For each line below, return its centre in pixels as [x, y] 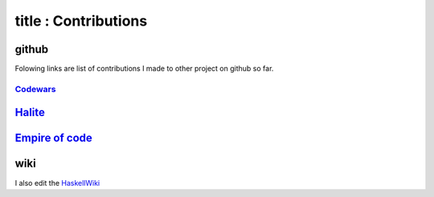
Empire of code [53, 138]
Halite [30, 113]
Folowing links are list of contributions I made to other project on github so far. [144, 69]
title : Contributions [81, 21]
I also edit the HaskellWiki [57, 183]
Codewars [35, 89]
